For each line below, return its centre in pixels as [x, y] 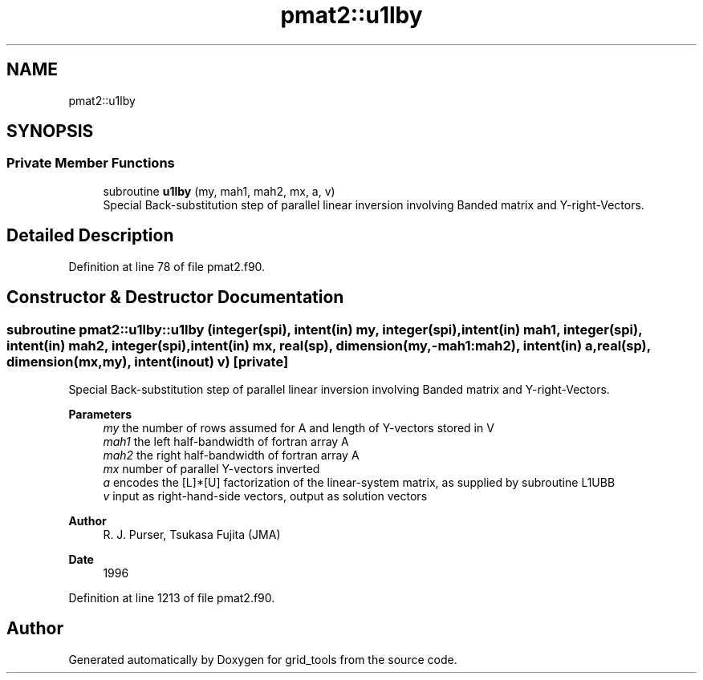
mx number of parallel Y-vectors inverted [211, 468]
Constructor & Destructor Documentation [175, 297]
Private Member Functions [91, 163]
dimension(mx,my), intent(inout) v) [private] [148, 361]
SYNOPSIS [50, 132]
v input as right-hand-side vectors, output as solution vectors [265, 496]
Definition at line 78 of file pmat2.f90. [167, 266]
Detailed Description [90, 236]
